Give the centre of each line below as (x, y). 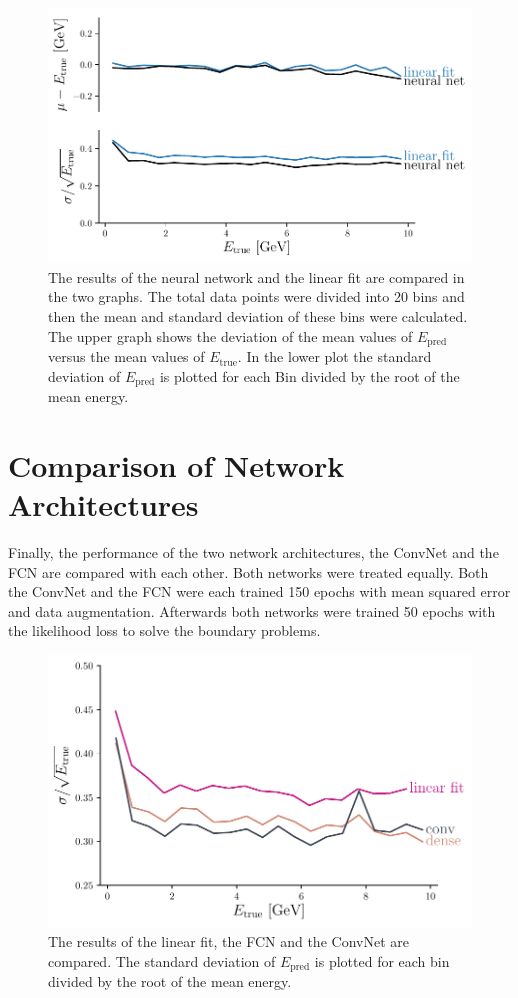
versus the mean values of (126, 356)
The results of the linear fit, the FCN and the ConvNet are (228, 941)
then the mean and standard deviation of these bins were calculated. (258, 316)
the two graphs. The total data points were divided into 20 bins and (256, 296)
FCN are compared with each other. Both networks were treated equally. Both (248, 571)
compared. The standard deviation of (162, 960)
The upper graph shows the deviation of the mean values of (230, 335)
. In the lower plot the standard (334, 356)
